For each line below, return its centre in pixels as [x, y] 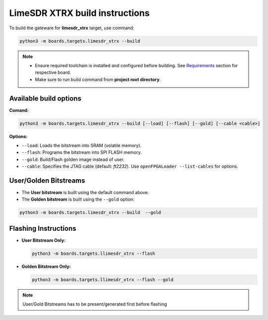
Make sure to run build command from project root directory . [98, 79]
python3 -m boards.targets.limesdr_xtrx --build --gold [90, 213]
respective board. [53, 73]
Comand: [19, 110]
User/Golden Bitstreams [47, 180]
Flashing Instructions [43, 228]
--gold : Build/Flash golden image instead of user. [73, 159]
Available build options [45, 98]
